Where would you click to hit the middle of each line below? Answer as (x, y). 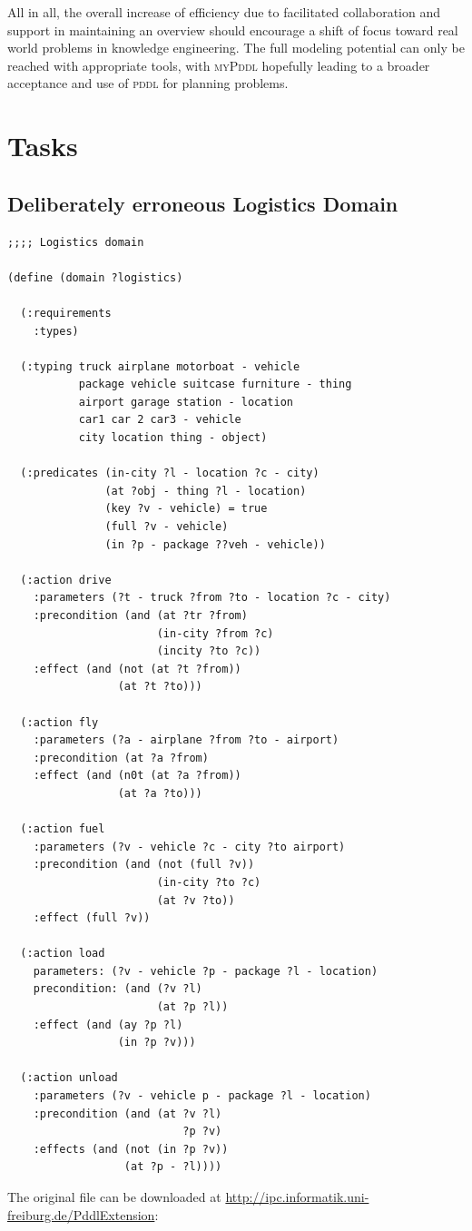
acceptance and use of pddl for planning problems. (148, 83)
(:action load (63, 954)
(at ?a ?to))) (160, 793)
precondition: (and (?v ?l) (118, 989)
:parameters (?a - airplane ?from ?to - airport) (186, 740)
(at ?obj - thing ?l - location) (206, 491)
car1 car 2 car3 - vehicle (160, 420)
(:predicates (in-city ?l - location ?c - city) (170, 473)
